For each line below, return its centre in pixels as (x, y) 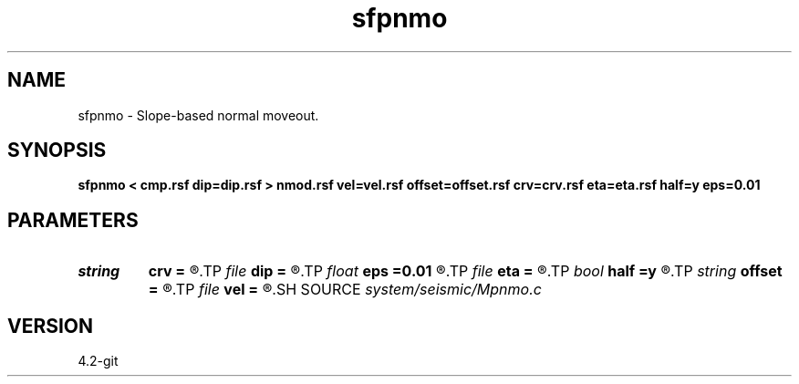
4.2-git (98, 361)
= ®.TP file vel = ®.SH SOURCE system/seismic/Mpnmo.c (345, 290)
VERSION (51, 326)
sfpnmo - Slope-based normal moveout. (198, 115)
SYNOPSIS (57, 150)
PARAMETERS (73, 220)
